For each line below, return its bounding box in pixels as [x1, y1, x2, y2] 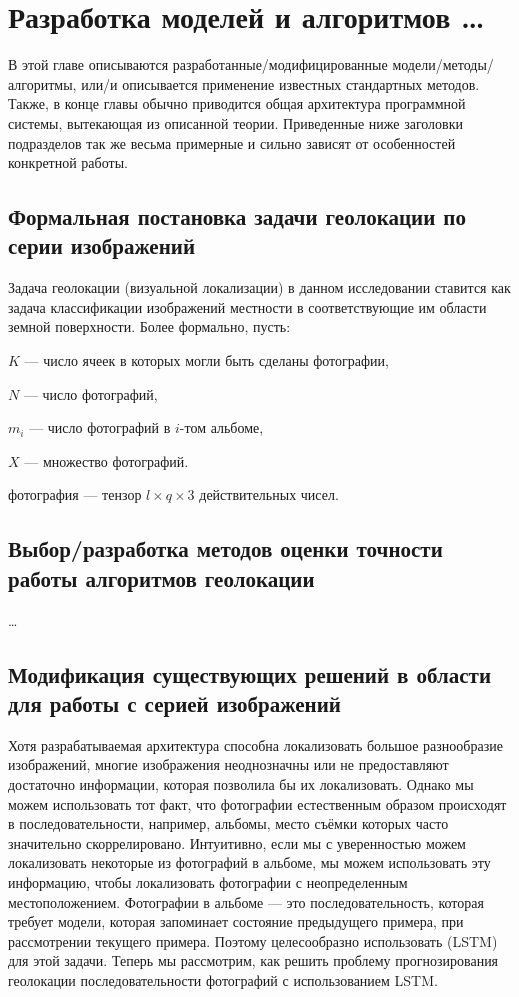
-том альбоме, [179, 417, 264, 438]
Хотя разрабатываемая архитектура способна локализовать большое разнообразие [8, 734, 503, 755]
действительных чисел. [199, 484, 339, 505]
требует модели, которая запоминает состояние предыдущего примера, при [8, 911, 464, 932]
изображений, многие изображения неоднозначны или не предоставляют [8, 754, 449, 775]
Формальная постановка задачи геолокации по [8, 201, 466, 232]
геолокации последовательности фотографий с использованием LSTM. [8, 969, 438, 990]
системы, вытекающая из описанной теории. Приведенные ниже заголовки [8, 112, 464, 133]
